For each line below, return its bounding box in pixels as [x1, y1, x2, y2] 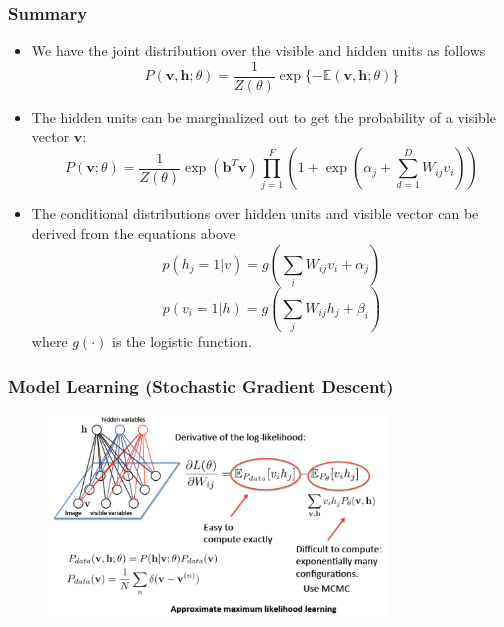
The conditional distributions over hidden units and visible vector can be [31, 203, 479, 224]
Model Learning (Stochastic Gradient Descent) [8, 373, 394, 398]
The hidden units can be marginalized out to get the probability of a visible [31, 106, 497, 127]
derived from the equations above [31, 222, 236, 243]
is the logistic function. [112, 331, 252, 352]
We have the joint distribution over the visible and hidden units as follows [31, 40, 486, 61]
